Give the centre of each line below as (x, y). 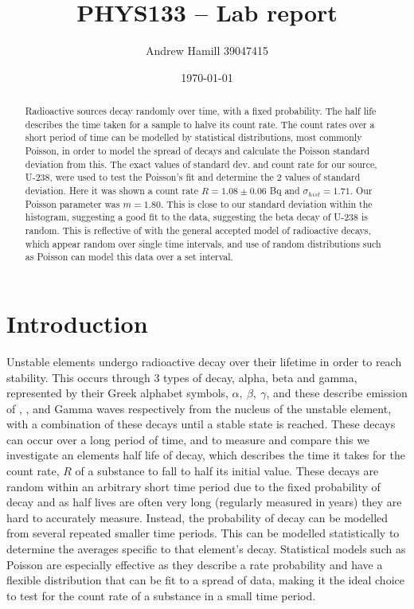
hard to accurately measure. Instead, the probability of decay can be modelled (197, 517)
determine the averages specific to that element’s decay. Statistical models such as (206, 549)
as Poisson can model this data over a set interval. (129, 257)
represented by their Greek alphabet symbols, (117, 393)
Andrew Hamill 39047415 (207, 51)
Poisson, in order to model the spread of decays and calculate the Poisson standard (197, 151)
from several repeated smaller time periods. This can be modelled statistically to (203, 533)
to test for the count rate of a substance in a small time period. (161, 595)
